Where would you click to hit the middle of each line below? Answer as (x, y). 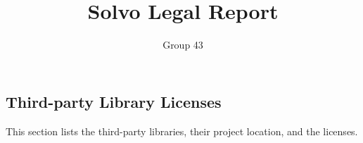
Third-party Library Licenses (114, 101)
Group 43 (183, 45)
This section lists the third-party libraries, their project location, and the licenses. (182, 131)
